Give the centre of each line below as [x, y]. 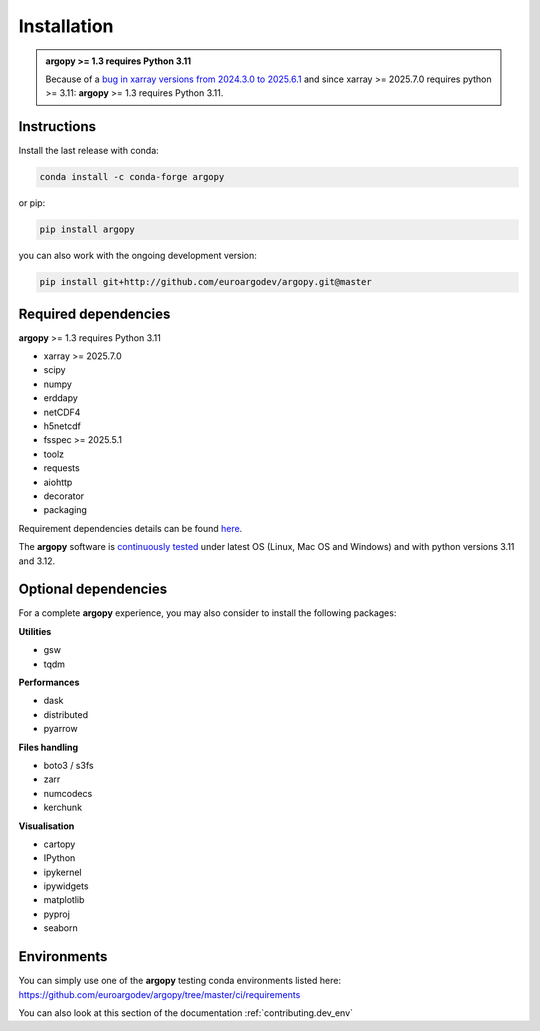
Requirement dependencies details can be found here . [130, 528]
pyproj [56, 914]
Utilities [35, 631]
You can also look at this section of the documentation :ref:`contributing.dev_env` [186, 1012]
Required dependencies [94, 313]
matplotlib [64, 900]
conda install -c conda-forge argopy [132, 177]
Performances [49, 682]
